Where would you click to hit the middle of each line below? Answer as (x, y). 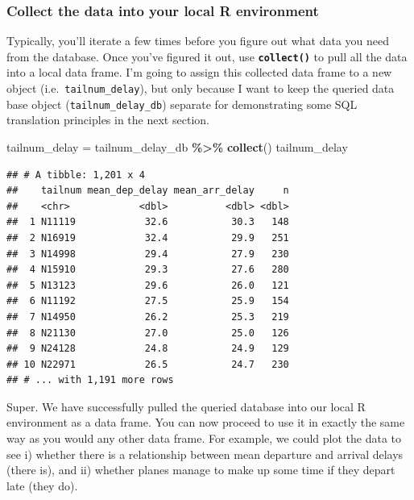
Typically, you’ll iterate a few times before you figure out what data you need (198, 41)
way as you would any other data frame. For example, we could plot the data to (204, 438)
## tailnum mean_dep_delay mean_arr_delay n (148, 191)
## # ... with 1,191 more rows (90, 380)
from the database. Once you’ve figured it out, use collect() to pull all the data (207, 56)
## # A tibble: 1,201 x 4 (76, 175)
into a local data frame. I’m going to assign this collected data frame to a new (199, 72)
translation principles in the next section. (108, 120)
